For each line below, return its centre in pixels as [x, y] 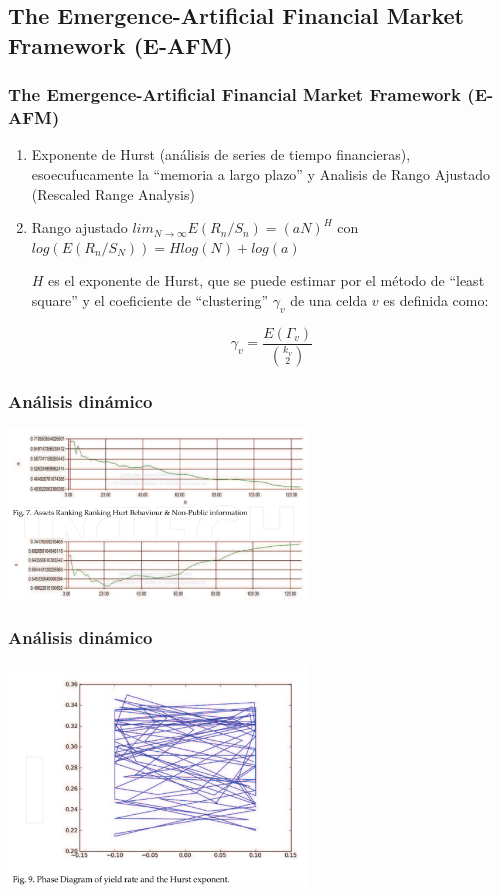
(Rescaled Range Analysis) [113, 193]
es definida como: [436, 299]
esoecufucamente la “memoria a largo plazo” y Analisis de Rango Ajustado [261, 173]
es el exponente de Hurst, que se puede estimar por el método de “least [266, 280]
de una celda [329, 299]
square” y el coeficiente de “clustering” [150, 299]
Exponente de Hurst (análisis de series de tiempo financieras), [221, 154]
